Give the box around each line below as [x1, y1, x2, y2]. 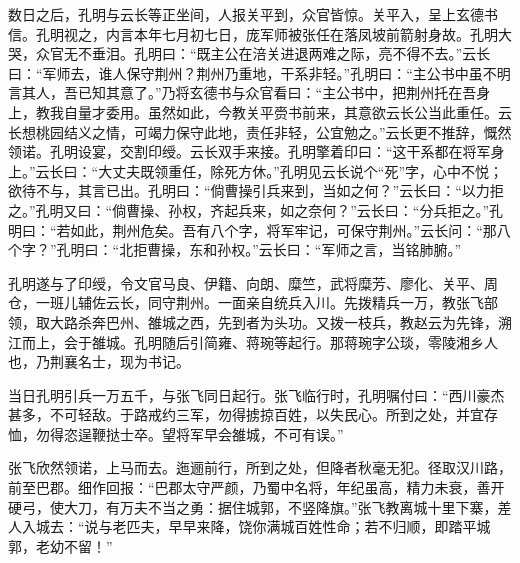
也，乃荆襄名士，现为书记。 [8, 351, 190, 372]
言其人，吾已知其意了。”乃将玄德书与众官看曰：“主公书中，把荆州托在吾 [8, 82, 477, 103]
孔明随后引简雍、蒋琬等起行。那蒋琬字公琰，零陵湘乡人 [133, 331, 498, 352]
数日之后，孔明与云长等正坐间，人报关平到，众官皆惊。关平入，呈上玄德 [8, 4, 484, 24]
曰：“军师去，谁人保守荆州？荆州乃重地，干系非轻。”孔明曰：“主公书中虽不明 [8, 62, 511, 83]
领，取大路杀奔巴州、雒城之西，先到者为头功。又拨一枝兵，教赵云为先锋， [8, 311, 498, 332]
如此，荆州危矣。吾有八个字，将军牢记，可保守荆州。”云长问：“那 [70, 219, 497, 240]
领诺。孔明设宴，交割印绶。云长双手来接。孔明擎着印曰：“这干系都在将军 [8, 141, 491, 162]
